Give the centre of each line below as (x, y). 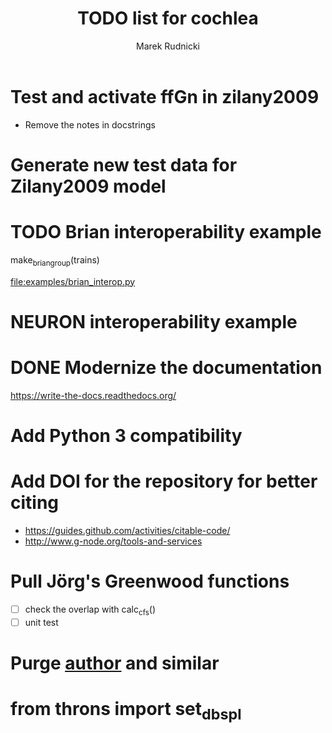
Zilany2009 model (88, 186)
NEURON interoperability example (154, 321)
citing (35, 503)
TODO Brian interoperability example (166, 232)
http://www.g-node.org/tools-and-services (113, 541)
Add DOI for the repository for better (164, 481)
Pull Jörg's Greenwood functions (150, 581)
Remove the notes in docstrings (90, 124)
